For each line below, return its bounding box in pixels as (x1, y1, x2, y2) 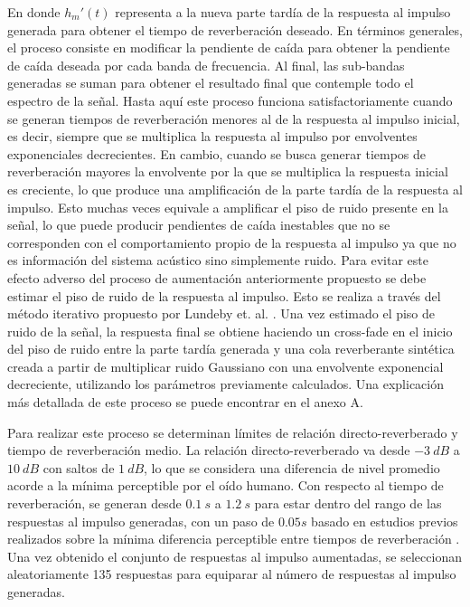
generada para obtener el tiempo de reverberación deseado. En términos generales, (7, 20, 463, 39)
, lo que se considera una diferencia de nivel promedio (144, 458, 440, 477)
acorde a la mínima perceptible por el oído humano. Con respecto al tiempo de (7, 476, 444, 495)
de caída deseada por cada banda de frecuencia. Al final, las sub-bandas (7, 55, 405, 74)
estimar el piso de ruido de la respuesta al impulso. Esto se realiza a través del (7, 286, 441, 305)
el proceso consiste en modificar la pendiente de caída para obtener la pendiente (7, 38, 450, 57)
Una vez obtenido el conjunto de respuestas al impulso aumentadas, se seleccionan (7, 546, 462, 565)
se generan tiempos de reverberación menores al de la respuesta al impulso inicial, (7, 109, 460, 128)
